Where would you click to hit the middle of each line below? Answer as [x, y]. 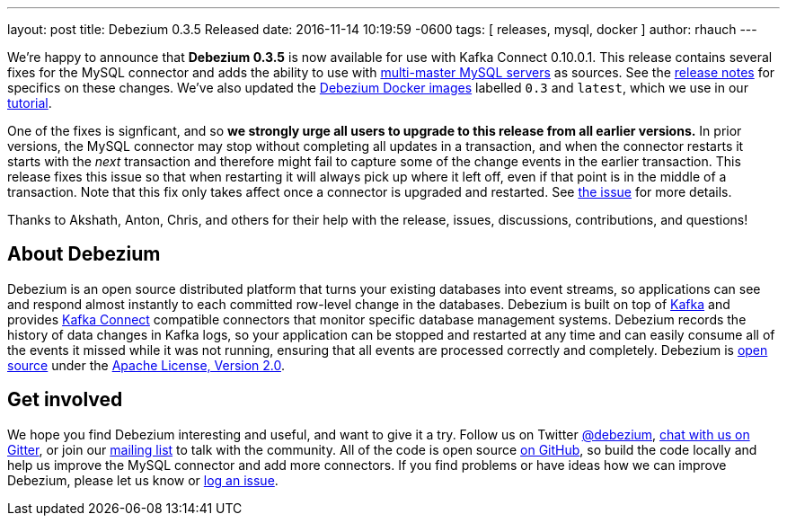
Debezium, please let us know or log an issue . [143, 480]
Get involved [65, 400]
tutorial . [30, 103]
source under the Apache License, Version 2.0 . [146, 365]
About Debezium [84, 254]
